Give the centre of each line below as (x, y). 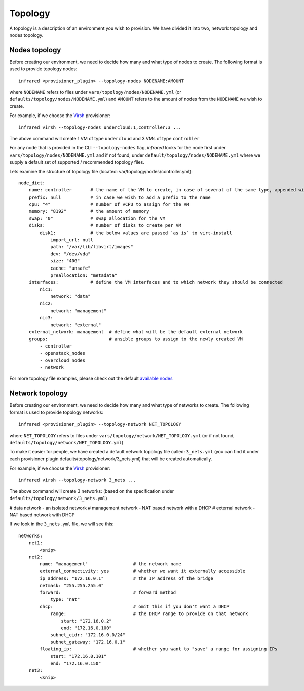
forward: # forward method (108, 592)
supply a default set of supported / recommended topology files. (77, 162)
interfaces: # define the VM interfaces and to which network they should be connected (156, 282)
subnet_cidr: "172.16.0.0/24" (88, 635)
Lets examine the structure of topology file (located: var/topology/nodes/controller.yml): (101, 171)
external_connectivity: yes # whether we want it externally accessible (143, 571)
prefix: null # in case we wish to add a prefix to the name (120, 197)
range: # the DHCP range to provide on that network (149, 614)
